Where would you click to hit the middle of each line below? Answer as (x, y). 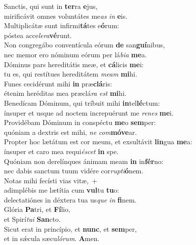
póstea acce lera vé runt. (38, 35)
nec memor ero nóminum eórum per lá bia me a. (76, 54)
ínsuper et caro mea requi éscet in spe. (61, 151)
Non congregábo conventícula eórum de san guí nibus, (84, 45)
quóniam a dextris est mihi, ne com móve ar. (71, 132)
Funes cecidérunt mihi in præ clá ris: (58, 83)
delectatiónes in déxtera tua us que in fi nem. (70, 199)
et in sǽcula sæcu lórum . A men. (52, 238)
